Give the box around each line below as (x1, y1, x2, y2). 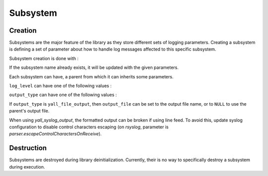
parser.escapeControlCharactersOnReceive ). (9, 131, 102, 137)
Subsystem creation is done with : (9, 55, 79, 61)
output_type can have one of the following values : (9, 92, 117, 98)
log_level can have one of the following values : (9, 83, 112, 89)
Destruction (9, 144, 47, 152)
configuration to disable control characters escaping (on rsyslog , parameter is (9, 124, 169, 130)
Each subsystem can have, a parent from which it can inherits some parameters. (9, 73, 174, 79)
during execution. (9, 164, 45, 170)
